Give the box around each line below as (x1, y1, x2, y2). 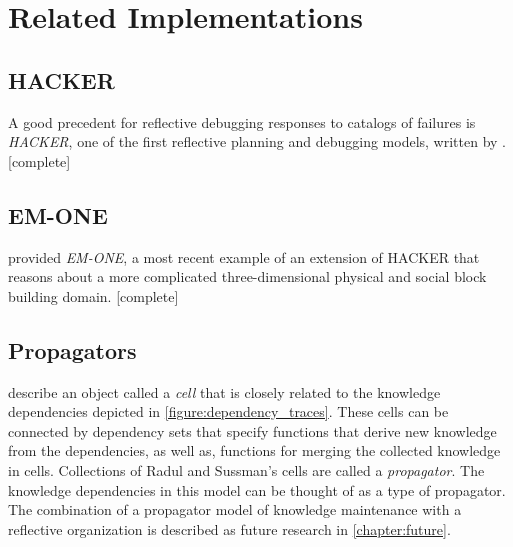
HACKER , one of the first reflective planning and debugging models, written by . (8, 131, 507, 152)
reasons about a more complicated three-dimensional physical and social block (8, 266, 487, 287)
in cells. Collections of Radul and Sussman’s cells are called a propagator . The (8, 459, 485, 480)
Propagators (8, 334, 137, 365)
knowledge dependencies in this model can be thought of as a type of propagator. (8, 479, 506, 500)
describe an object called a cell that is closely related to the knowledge (8, 381, 441, 402)
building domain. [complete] (8, 285, 179, 306)
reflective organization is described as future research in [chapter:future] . (8, 518, 451, 539)
